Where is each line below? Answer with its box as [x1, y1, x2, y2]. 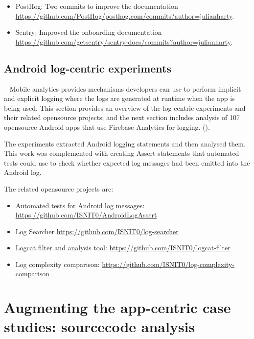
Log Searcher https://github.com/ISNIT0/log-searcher [15, 226, 179, 236]
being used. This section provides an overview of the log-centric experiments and [4, 102, 246, 113]
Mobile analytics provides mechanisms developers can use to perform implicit [9, 83, 241, 94]
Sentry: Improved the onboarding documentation [15, 27, 162, 37]
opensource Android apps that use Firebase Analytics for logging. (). [4, 121, 210, 132]
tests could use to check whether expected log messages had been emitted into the [4, 157, 250, 168]
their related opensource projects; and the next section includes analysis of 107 [4, 112, 240, 122]
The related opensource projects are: [4, 183, 114, 194]
